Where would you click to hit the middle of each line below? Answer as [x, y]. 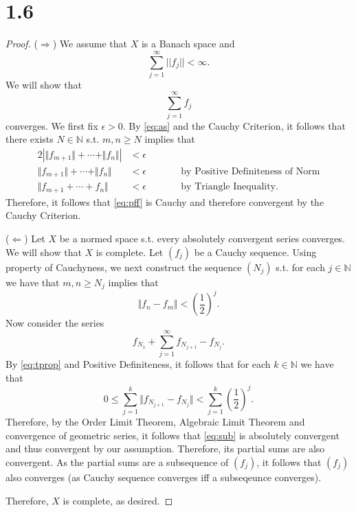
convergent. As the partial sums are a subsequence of [117, 462]
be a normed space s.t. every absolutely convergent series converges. [202, 238]
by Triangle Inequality [229, 187]
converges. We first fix [52, 125]
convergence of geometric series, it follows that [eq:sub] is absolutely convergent [173, 435]
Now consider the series [55, 323]
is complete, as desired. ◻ [118, 500]
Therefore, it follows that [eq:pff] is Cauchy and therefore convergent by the [165, 201]
